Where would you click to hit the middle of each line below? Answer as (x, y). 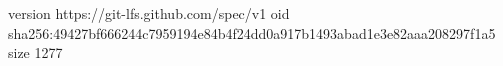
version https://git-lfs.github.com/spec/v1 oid (149, 13)
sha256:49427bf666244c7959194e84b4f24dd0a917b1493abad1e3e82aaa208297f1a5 (252, 32)
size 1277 (35, 52)
